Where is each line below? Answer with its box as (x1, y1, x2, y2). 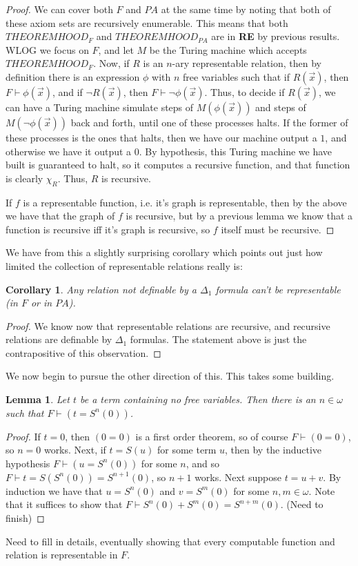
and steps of (255, 99, 306, 114)
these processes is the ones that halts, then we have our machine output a (6, 130, 317, 144)
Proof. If (6, 429, 41, 443)
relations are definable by (6, 332, 112, 347)
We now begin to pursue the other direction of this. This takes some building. (6, 369, 335, 383)
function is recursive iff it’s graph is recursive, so (6, 222, 210, 236)
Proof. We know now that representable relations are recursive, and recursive (6, 318, 330, 333)
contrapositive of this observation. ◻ (6, 345, 161, 360)
